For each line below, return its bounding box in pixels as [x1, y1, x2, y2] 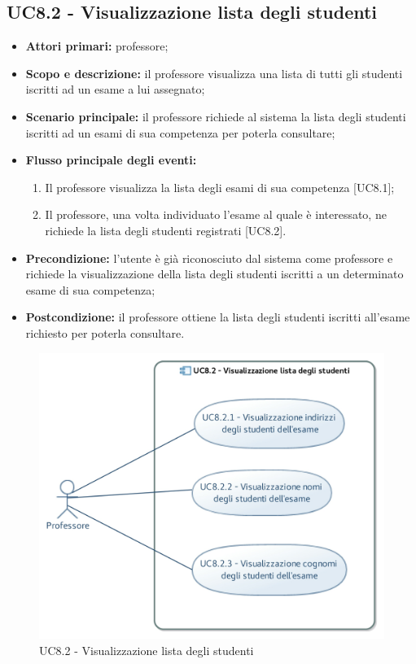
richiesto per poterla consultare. [25, 324, 185, 341]
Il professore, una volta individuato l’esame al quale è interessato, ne [45, 206, 387, 223]
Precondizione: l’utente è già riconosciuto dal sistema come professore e [25, 249, 393, 266]
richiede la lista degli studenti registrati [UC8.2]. [45, 221, 287, 238]
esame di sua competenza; [25, 281, 155, 298]
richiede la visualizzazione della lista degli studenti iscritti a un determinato [25, 265, 404, 282]
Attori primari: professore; [25, 37, 169, 55]
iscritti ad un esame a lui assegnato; [25, 81, 205, 98]
